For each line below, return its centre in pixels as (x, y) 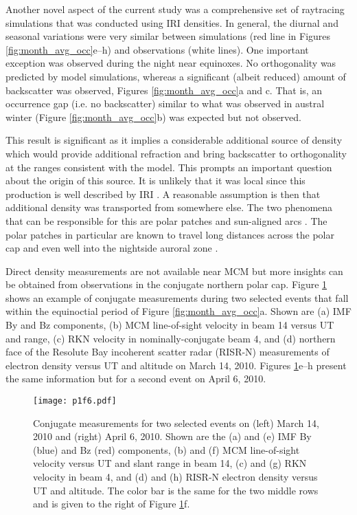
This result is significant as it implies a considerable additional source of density (174, 140)
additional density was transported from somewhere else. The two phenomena (169, 207)
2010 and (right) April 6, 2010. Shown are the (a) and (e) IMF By (172, 436)
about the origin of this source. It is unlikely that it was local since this (156, 180)
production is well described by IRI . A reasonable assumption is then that (163, 194)
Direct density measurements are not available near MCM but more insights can (174, 271)
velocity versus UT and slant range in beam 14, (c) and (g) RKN (170, 463)
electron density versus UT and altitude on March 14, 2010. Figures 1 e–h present (176, 365)
